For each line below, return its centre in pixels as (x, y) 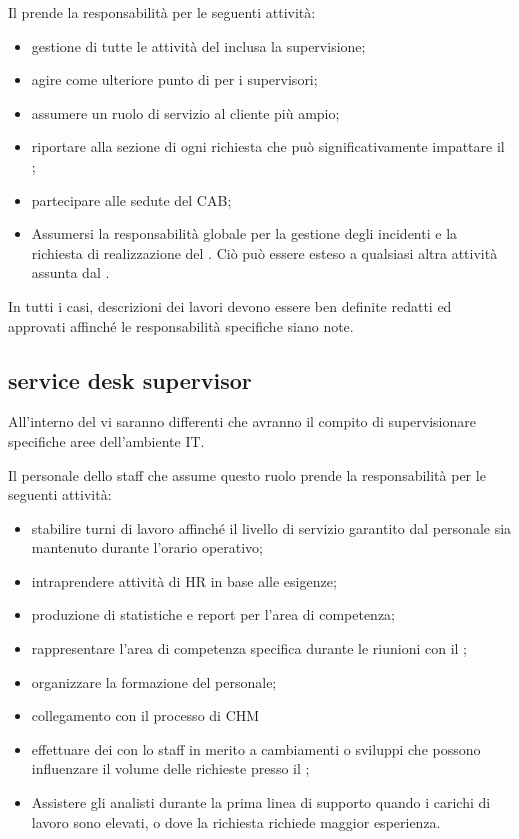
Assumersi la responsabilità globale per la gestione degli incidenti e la (244, 233)
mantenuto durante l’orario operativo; (147, 547)
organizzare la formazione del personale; (154, 681)
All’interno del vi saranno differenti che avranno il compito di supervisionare (242, 421)
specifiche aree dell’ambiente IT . (106, 440)
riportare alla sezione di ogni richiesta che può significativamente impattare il (268, 146)
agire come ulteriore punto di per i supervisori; (174, 79)
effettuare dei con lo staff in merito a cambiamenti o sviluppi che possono (256, 748)
